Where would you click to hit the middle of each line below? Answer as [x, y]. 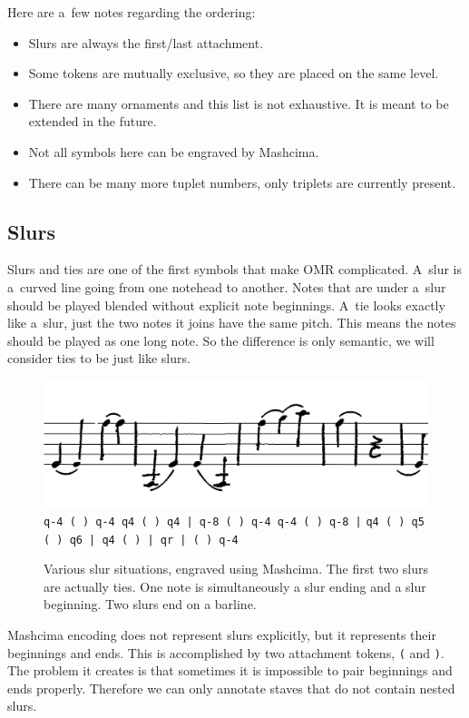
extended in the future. [93, 121]
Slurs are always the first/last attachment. [146, 42]
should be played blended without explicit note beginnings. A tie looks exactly [226, 305]
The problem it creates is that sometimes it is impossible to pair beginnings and [230, 670]
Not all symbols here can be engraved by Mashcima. [174, 151]
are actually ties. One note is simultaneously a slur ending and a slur [235, 586]
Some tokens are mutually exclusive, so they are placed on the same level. [234, 73]
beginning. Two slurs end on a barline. [150, 604]
